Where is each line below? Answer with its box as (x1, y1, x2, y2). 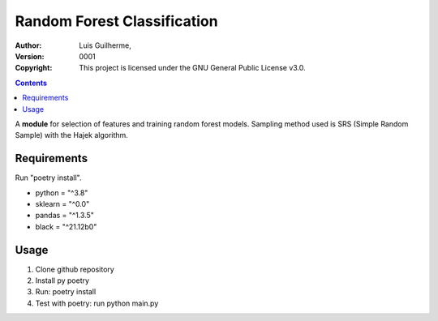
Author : (15, 41, 42, 50)
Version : (15, 51, 45, 61)
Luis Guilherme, (79, 41, 131, 50)
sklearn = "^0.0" (35, 199, 90, 208)
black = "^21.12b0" (35, 221, 97, 231)
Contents (15, 78, 48, 88)
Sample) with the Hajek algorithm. (15, 131, 129, 140)
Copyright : (15, 63, 53, 73)
